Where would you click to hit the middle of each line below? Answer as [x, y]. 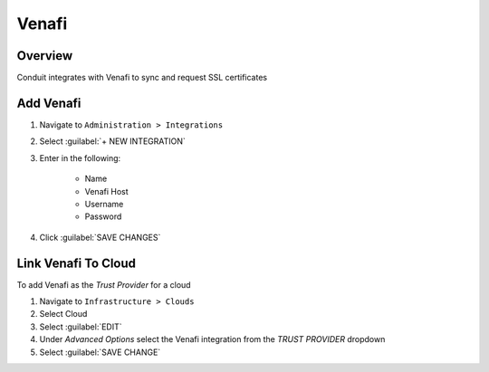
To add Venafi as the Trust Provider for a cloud [104, 284]
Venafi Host [106, 191]
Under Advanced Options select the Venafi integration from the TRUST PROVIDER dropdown [212, 339]
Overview [45, 56]
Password [103, 216]
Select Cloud [63, 314]
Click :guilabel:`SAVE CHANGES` [100, 237]
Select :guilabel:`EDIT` [81, 327]
